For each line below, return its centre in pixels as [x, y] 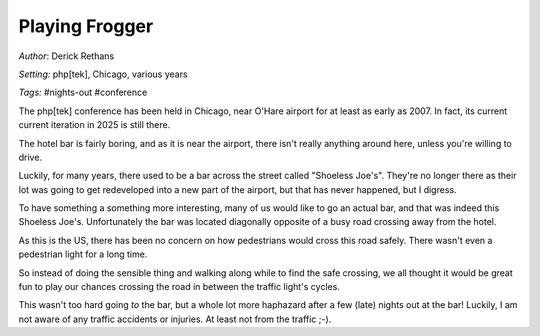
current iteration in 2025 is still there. [94, 125]
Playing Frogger [86, 26]
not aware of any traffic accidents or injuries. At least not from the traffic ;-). [175, 319]
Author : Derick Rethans [66, 56]
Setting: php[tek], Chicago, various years [103, 74]
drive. [30, 157]
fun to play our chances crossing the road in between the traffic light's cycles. [179, 287]
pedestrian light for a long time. [83, 254]
